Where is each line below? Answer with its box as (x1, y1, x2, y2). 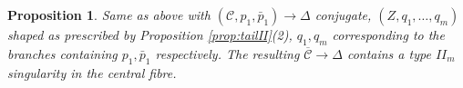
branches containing (7, 44, 118, 63)
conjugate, (314, 5, 372, 24)
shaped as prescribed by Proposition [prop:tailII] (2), (7, 25, 293, 44)
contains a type (346, 44, 431, 63)
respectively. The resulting (155, 44, 300, 63)
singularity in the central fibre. (7, 63, 177, 82)
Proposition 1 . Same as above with (7, 5, 211, 24)
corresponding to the (332, 25, 445, 44)
